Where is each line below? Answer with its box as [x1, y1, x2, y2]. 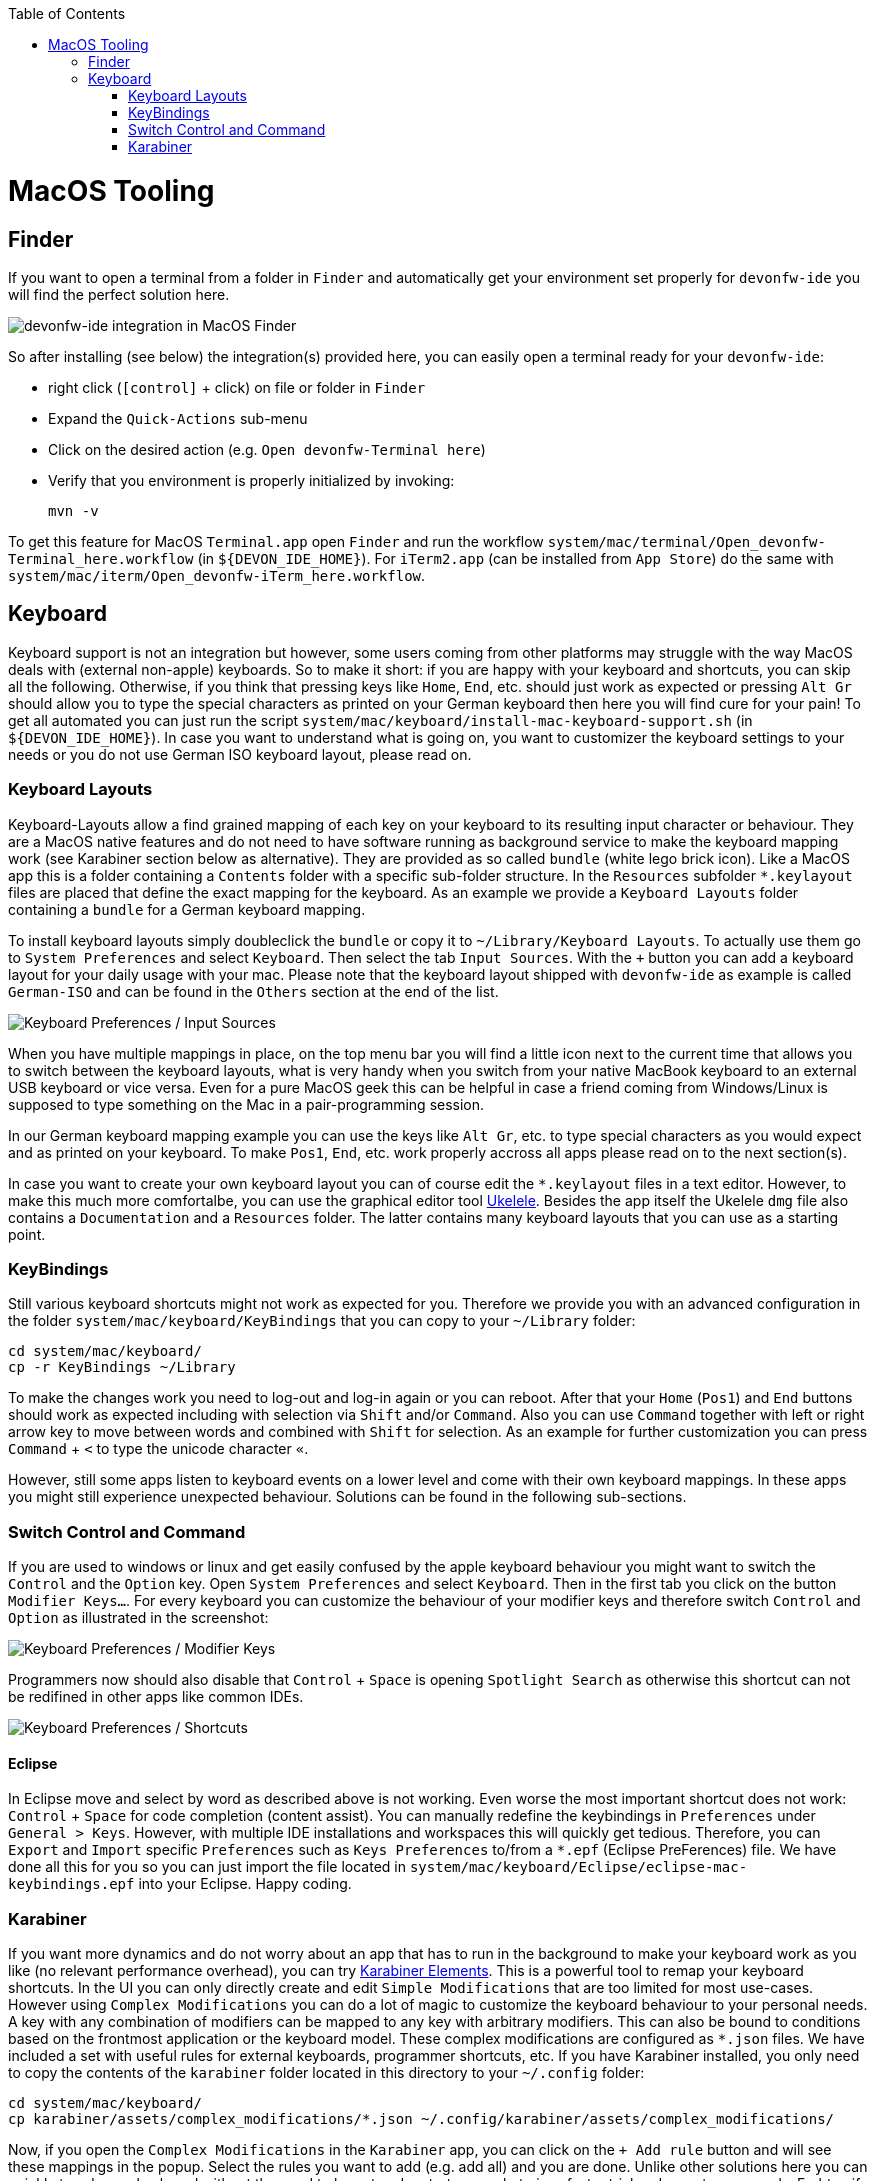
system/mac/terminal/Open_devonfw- [547, 533, 826, 550]
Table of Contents [8, 5, 126, 22]
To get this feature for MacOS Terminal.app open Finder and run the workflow [8, 532, 544, 550]
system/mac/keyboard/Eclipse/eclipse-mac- [409, 1859, 748, 1876]
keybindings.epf [8, 1876, 135, 1893]
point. [8, 1225, 46, 1243]
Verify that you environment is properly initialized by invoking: [48, 471, 455, 489]
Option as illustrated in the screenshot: [8, 1609, 269, 1627]
